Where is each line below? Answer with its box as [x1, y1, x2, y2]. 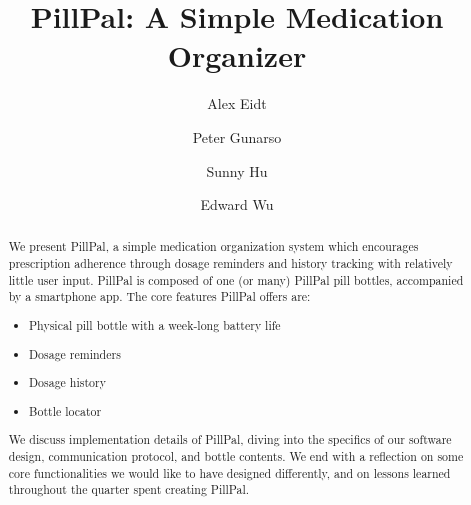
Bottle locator [29, 402, 102, 419]
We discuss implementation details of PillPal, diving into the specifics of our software [8, 431, 452, 448]
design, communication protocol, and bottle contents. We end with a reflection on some [8, 447, 464, 464]
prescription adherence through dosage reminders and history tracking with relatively [8, 255, 453, 272]
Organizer [167, 35, 307, 76]
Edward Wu [200, 194, 274, 215]
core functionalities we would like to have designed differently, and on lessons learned [8, 464, 451, 481]
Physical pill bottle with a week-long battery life [29, 317, 281, 333]
